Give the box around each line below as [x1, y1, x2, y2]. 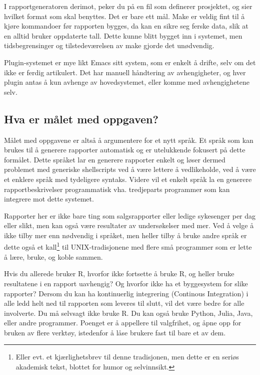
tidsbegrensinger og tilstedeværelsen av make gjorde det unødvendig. [4, 40, 214, 51]
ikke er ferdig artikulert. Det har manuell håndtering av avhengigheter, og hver [4, 67, 246, 77]
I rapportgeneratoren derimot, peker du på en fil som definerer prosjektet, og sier [4, 1, 252, 11]
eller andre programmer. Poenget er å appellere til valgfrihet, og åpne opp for [4, 317, 241, 328]
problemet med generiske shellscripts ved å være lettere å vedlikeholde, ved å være [4, 164, 256, 174]
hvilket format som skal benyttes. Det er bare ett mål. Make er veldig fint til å [4, 11, 245, 21]
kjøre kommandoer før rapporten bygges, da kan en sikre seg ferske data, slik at [4, 21, 248, 31]
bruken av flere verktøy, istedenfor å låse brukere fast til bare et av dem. [4, 327, 226, 337]
